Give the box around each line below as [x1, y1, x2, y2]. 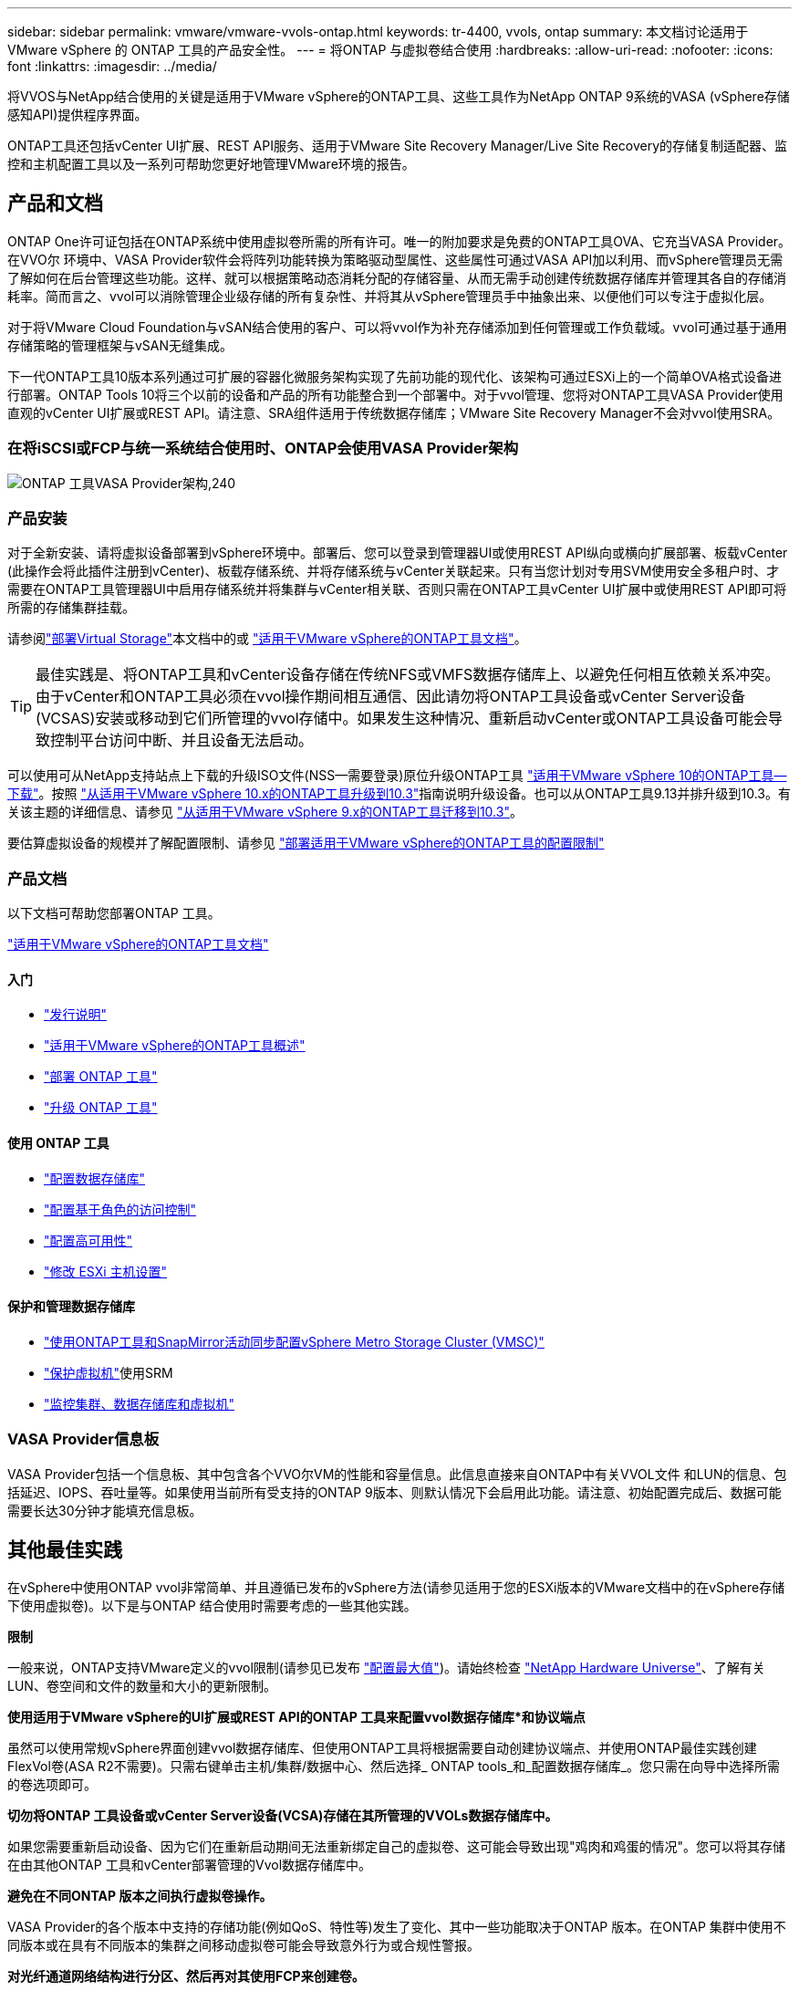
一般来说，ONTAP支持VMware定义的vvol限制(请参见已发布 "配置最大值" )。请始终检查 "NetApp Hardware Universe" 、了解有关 [7, 1660, 765, 1676]
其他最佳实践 [7, 1538, 122, 1561]
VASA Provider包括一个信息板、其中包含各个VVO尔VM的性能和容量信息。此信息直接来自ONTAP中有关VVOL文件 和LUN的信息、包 [7, 1465, 787, 1482]
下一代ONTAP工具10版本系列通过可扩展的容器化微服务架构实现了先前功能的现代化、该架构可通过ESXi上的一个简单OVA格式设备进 [7, 368, 783, 384]
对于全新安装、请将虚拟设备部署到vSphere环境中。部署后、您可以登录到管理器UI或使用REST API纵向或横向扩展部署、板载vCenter [7, 545, 788, 561]
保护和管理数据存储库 [7, 1298, 135, 1315]
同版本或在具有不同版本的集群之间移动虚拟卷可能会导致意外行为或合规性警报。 [7, 1937, 480, 1954]
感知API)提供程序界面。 [7, 107, 148, 122]
